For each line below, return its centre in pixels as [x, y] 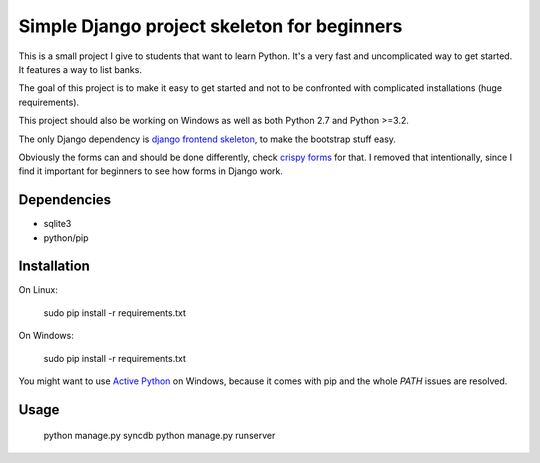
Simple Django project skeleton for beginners [210, 26]
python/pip [66, 237]
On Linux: [38, 290]
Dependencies [65, 200]
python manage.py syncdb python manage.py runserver [159, 436]
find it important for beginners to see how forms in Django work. [151, 171]
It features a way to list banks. [80, 69]
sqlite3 [57, 224]
